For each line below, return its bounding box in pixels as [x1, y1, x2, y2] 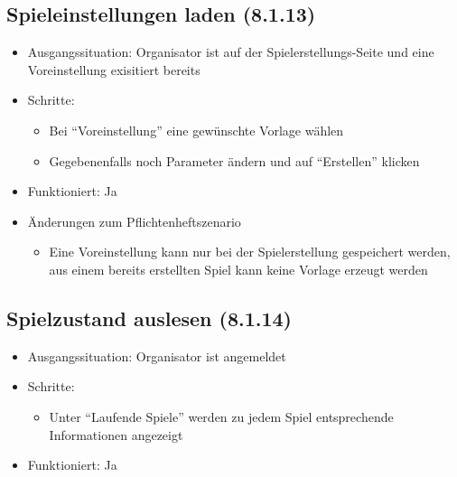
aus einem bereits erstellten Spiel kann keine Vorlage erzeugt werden [49, 259, 428, 278]
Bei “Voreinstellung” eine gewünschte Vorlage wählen [49, 120, 344, 139]
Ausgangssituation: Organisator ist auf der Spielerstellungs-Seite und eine [27, 42, 434, 61]
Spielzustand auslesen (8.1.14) [6, 304, 292, 332]
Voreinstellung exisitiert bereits [27, 60, 201, 79]
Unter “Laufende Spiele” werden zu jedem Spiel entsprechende [49, 407, 394, 426]
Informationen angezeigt [49, 425, 183, 444]
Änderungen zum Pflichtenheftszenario [27, 211, 241, 230]
